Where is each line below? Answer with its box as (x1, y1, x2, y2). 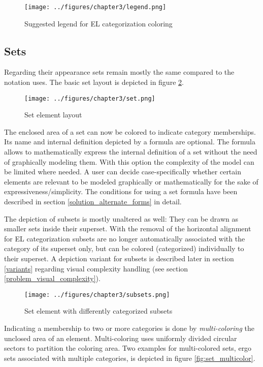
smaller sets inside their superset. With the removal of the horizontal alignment (4, 223, 251, 234)
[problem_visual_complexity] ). (4, 273, 101, 284)
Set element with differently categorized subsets (24, 305, 173, 316)
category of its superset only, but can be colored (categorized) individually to (4, 243, 244, 254)
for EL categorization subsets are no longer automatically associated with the (4, 233, 245, 243)
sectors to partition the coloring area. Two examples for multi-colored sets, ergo (4, 343, 252, 353)
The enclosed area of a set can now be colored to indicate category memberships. (4, 126, 256, 137)
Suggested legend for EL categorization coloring (24, 18, 173, 28)
